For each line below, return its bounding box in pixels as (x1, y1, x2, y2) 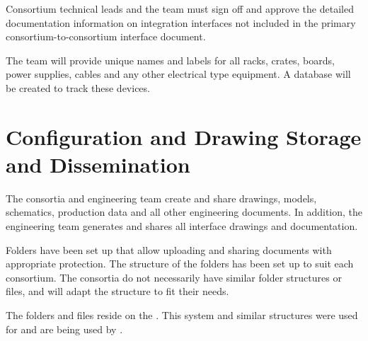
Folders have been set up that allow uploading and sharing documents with (6, 242, 332, 257)
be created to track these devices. (6, 80, 150, 95)
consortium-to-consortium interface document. (6, 29, 206, 44)
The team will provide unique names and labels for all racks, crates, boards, (6, 52, 335, 67)
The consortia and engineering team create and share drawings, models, (6, 190, 317, 205)
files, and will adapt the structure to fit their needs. (6, 284, 229, 299)
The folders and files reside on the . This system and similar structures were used (6, 308, 358, 323)
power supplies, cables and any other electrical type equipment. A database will (6, 67, 351, 81)
